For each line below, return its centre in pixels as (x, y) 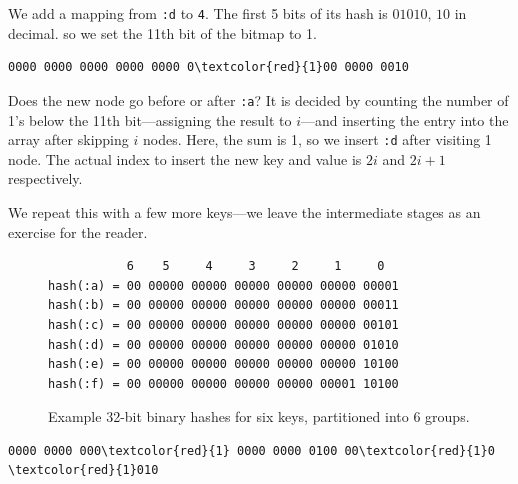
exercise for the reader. (78, 231)
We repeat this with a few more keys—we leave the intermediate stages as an (244, 211)
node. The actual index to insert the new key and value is (185, 158)
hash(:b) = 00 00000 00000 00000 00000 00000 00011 (223, 305)
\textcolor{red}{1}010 (83, 470)
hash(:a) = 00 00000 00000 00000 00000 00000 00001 (223, 285)
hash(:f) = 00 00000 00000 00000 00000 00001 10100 (223, 383)
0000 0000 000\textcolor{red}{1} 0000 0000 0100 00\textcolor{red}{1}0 (251, 450)
